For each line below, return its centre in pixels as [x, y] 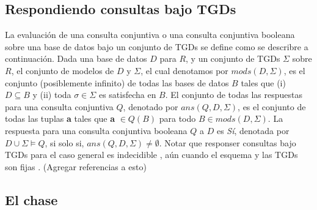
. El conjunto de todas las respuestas [234, 95]
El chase [31, 199]
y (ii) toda [52, 95]
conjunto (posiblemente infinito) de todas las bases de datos [117, 82]
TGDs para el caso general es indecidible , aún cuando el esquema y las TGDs [151, 155]
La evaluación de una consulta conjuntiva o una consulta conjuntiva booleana [150, 35]
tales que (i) [263, 82]
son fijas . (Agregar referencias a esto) [76, 166]
